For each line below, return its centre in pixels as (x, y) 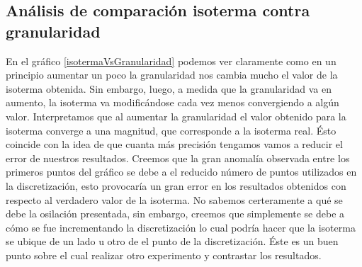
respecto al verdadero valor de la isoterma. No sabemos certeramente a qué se (174, 199)
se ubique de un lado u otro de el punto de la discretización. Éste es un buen (172, 241)
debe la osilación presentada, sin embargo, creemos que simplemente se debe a (175, 214)
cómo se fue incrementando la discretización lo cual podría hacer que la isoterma (181, 227)
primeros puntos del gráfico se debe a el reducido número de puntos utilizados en (181, 172)
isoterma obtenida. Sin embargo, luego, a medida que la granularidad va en (169, 88)
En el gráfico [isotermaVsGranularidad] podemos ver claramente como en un (171, 61)
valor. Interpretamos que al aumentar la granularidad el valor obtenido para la (176, 116)
